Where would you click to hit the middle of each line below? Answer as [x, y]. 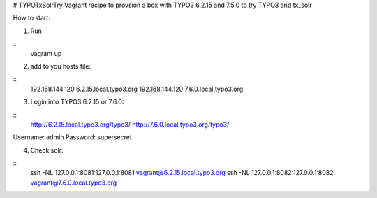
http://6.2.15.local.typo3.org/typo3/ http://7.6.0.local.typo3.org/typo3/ [130, 124]
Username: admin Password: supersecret [73, 137]
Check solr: [47, 150]
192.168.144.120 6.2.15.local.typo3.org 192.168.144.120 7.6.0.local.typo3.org [137, 89]
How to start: [31, 18]
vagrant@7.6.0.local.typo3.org [74, 183]
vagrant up [46, 53]
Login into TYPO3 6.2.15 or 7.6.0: [77, 102]
